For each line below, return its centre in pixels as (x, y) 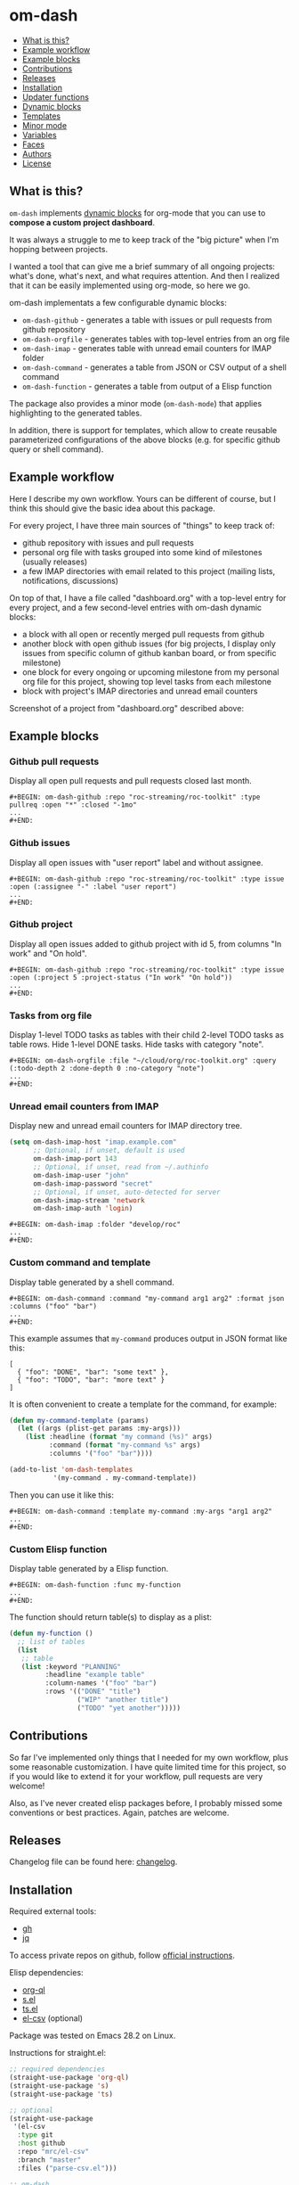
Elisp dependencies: (46, 1973)
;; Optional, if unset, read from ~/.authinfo (121, 1167)
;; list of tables (52, 1641)
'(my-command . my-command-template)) (125, 1478)
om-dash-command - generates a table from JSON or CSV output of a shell (154, 367)
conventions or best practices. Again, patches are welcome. (119, 1812)
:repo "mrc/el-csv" (53, 2152)
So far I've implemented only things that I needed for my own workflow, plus (149, 1757)
